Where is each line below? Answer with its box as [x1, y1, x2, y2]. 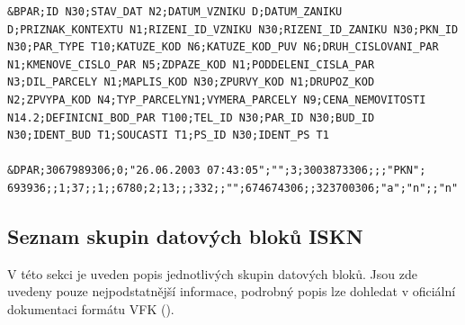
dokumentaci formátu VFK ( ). [7, 299, 174, 318]
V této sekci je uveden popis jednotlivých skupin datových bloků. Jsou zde [7, 264, 417, 283]
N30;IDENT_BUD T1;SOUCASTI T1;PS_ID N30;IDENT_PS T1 [7, 129, 329, 142]
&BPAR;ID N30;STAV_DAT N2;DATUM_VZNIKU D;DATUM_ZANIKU [7, 5, 343, 18]
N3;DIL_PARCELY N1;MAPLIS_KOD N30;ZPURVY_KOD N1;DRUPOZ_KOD [7, 76, 375, 89]
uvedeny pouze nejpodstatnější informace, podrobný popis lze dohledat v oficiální [7, 282, 456, 301]
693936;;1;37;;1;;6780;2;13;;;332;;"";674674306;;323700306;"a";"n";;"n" [7, 181, 459, 194]
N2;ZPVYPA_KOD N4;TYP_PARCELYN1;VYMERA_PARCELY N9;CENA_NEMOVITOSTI [7, 93, 426, 106]
